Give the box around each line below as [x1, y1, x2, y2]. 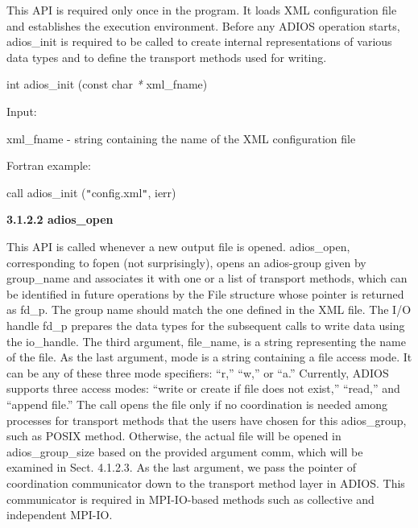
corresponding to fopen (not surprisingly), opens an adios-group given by [6, 254, 366, 270]
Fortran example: [6, 157, 91, 174]
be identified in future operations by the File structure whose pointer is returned [6, 285, 404, 302]
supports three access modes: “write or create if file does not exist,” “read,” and [6, 380, 400, 397]
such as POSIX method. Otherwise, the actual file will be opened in [6, 427, 341, 444]
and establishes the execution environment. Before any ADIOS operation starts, [6, 17, 400, 34]
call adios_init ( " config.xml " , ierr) [6, 184, 176, 200]
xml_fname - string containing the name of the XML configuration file [6, 130, 356, 146]
